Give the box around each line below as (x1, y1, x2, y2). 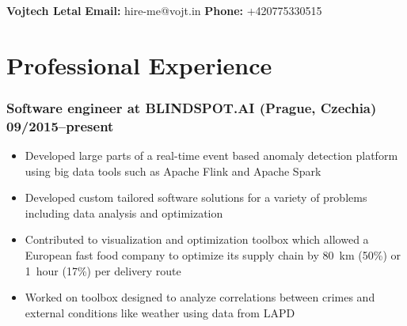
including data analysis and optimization (25, 204, 223, 221)
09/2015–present (6, 116, 114, 135)
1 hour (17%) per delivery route (25, 262, 181, 279)
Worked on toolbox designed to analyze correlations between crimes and (25, 289, 375, 305)
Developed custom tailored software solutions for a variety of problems (25, 189, 367, 206)
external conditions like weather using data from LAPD (25, 304, 295, 320)
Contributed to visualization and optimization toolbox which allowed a (25, 231, 369, 248)
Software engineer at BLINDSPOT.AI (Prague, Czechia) (6, 97, 377, 117)
